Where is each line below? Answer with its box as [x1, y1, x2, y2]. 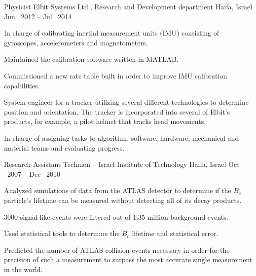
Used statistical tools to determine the [4, 228, 120, 238]
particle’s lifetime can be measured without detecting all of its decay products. [4, 195, 242, 205]
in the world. [4, 264, 43, 274]
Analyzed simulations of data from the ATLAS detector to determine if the [4, 185, 231, 196]
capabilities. [4, 80, 40, 90]
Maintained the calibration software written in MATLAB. [4, 54, 179, 64]
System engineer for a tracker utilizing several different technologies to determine [4, 97, 249, 107]
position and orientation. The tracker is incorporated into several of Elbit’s [4, 106, 230, 117]
